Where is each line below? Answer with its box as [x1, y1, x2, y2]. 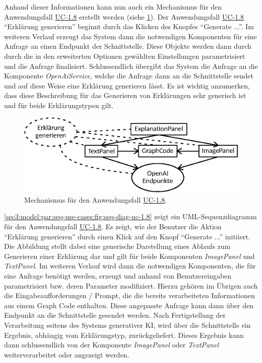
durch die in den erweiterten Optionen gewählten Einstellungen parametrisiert [4, 50, 245, 61]
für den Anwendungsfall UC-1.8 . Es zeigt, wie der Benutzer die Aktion [4, 221, 222, 232]
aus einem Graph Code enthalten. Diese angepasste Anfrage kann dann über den [4, 300, 254, 310]
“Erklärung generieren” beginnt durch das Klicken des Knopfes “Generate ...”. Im [4, 21, 254, 32]
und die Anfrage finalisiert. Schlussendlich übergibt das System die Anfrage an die [4, 60, 258, 71]
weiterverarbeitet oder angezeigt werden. [4, 349, 129, 359]
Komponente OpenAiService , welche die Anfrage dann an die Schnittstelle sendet [4, 70, 253, 81]
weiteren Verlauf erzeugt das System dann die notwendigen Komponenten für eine [4, 31, 257, 41]
